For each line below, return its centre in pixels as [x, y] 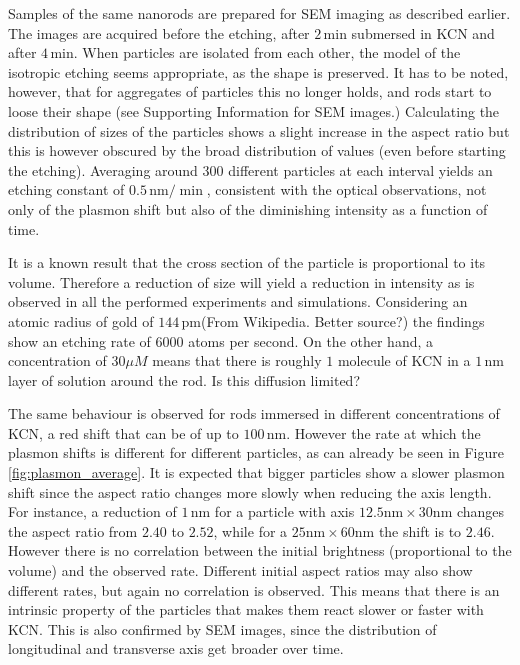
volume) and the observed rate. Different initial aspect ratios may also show [240, 570]
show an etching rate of [79, 340]
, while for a [250, 530]
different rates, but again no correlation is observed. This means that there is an [254, 589]
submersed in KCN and [423, 32]
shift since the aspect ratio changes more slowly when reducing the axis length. [250, 491]
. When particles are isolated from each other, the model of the [267, 52]
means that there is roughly [237, 360]
